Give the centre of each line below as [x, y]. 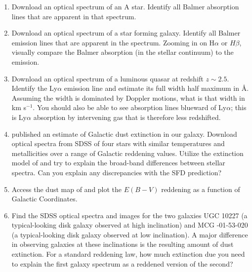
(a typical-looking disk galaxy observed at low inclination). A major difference [130, 234]
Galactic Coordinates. [44, 199]
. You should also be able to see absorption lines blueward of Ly [130, 107]
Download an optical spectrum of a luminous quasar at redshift [107, 78]
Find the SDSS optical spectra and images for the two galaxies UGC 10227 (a [129, 215]
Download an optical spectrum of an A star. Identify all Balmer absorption [125, 6]
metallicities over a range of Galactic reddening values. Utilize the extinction [127, 153]
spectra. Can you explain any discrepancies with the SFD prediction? [117, 172]
